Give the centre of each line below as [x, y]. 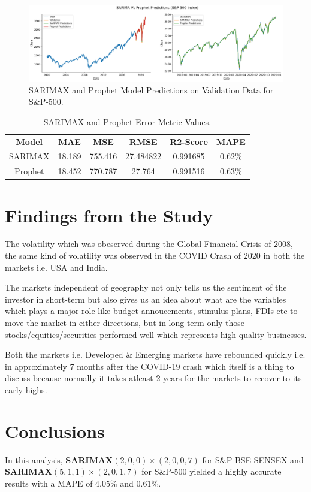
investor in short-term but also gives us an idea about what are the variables [146, 299]
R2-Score [189, 141]
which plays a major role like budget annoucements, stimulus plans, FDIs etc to [151, 311]
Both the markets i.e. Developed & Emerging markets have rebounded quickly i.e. [155, 354]
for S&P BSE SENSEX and [253, 459]
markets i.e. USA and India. [56, 267]
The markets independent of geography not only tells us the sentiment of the [146, 287]
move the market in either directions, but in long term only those [125, 323]
